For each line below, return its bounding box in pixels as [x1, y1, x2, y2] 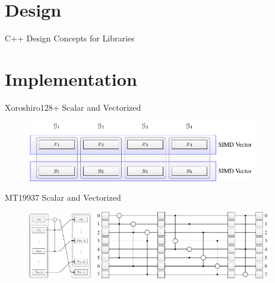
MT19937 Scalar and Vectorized [5, 191, 121, 204]
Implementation [5, 66, 137, 91]
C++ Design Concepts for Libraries [5, 32, 135, 44]
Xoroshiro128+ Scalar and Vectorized [5, 101, 141, 113]
